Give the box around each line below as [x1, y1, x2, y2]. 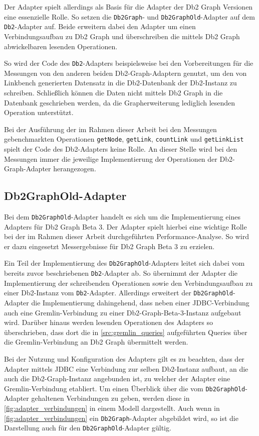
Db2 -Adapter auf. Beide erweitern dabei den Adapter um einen [4, 21, 196, 32]
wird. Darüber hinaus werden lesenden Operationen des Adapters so [4, 317, 213, 328]
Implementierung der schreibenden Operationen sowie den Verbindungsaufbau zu [4, 277, 253, 288]
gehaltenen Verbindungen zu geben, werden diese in [31, 393, 190, 403]
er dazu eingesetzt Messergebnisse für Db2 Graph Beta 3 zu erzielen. [4, 241, 215, 251]
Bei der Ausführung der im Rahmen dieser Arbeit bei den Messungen [4, 124, 217, 134]
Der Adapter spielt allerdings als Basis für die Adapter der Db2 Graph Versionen [4, 2, 253, 12]
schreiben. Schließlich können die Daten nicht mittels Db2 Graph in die [4, 87, 223, 97]
